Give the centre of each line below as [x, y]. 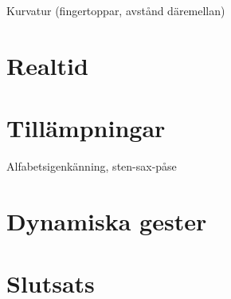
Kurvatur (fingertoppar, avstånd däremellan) [116, 10]
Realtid [47, 65]
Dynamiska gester [107, 220]
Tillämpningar [86, 128]
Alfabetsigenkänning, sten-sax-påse [92, 166]
